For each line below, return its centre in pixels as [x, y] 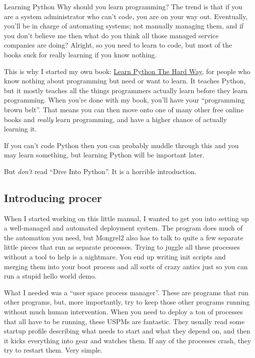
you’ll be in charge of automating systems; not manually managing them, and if [124, 26]
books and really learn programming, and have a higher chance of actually [115, 119]
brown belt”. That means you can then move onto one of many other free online [124, 109]
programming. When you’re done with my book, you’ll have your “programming [125, 100]
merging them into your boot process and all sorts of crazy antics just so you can [126, 266]
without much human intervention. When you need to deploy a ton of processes [124, 312]
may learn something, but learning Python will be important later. [104, 155]
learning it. [20, 129]
